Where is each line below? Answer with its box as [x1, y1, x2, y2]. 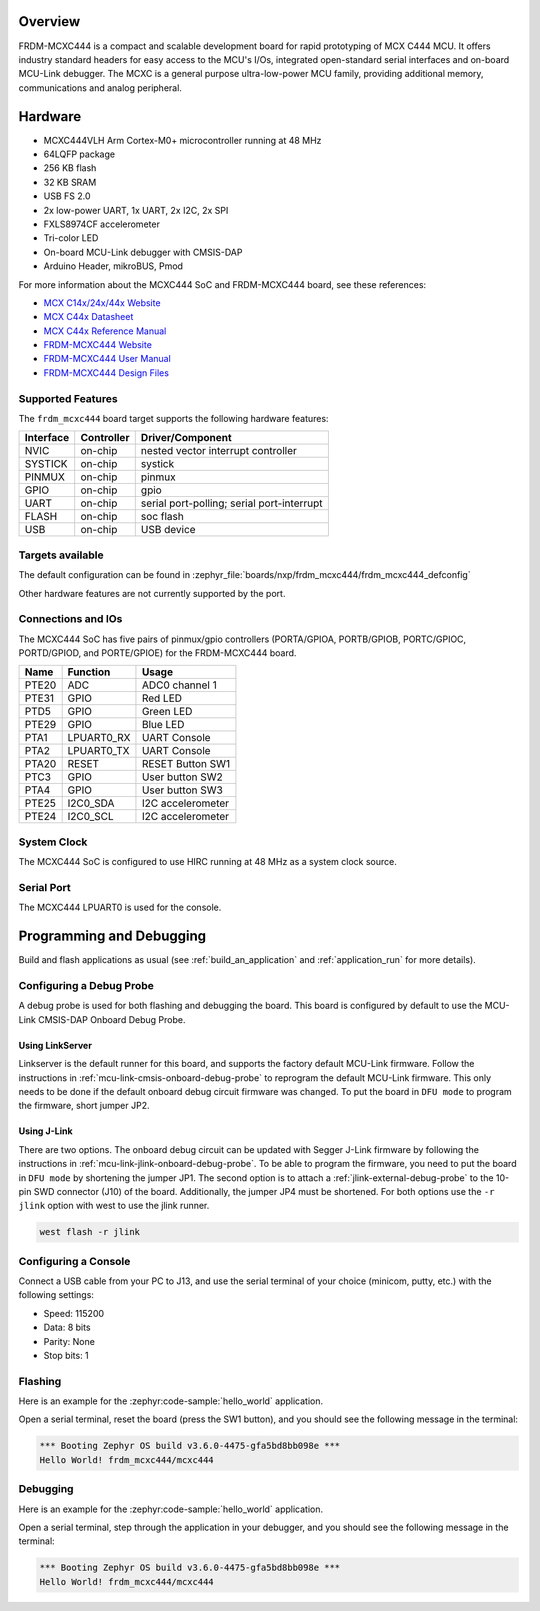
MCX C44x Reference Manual [43, 325, 167, 337]
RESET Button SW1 [141, 757, 231, 771]
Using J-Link [18, 1125, 74, 1137]
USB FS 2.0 [43, 190, 91, 202]
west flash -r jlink [39, 1226, 140, 1238]
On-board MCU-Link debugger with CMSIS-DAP [43, 246, 243, 258]
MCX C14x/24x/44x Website [43, 296, 161, 309]
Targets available [18, 548, 104, 562]
